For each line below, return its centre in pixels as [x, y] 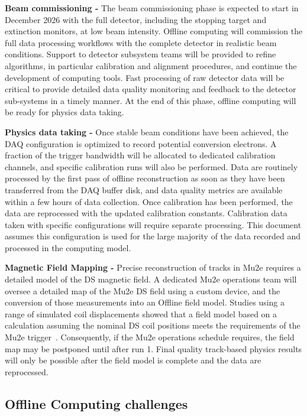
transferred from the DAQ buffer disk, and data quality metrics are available [144, 189]
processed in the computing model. [68, 247]
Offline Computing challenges [96, 403]
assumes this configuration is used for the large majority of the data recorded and [153, 236]
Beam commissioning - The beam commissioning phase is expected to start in [152, 8]
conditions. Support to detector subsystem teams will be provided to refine [140, 54]
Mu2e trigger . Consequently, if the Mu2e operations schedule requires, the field [150, 337]
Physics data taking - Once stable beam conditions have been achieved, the [147, 131]
